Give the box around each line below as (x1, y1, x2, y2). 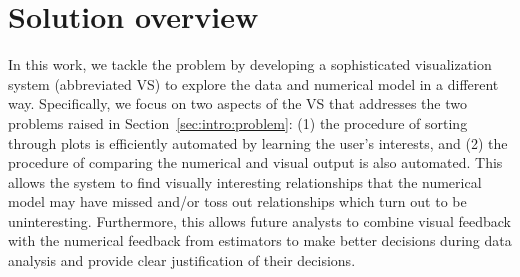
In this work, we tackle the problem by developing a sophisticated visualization (8, 54, 492, 75)
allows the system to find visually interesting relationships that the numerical (8, 171, 482, 192)
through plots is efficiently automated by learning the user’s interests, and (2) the (8, 132, 508, 153)
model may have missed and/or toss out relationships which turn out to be (8, 191, 467, 212)
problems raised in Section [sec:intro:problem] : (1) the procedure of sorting (8, 112, 468, 133)
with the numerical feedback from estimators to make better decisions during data (8, 230, 512, 251)
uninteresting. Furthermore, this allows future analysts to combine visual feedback (8, 210, 511, 231)
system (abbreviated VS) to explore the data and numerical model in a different (8, 73, 499, 94)
